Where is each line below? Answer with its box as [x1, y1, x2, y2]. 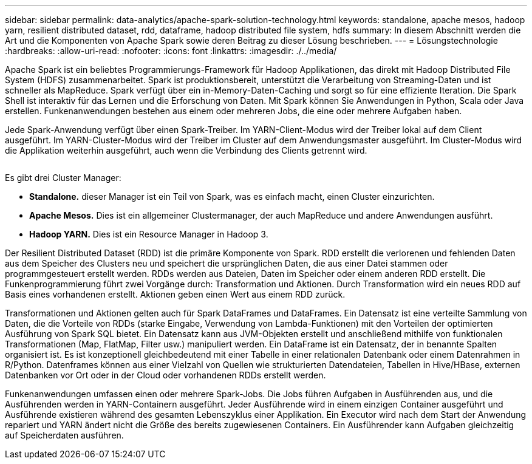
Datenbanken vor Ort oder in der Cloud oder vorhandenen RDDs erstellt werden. [5, 370, 326, 380]
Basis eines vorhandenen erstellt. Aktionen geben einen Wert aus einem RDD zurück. [5, 289, 346, 299]
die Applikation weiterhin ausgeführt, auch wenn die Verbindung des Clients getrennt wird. [5, 145, 367, 155]
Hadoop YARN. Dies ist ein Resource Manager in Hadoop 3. [29, 229, 268, 239]
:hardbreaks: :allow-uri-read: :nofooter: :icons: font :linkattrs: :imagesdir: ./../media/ [5, 46, 337, 56]
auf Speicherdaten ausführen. [5, 430, 124, 440]
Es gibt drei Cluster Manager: [5, 172, 121, 183]
